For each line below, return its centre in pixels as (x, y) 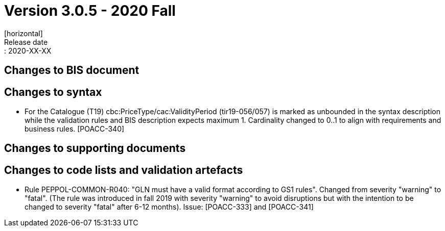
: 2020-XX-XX (28, 50)
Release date (26, 42)
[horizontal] (24, 33)
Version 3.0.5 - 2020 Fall (90, 11)
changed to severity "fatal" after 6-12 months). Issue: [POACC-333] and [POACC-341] (169, 207)
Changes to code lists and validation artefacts (124, 170)
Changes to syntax (53, 92)
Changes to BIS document (72, 70)
